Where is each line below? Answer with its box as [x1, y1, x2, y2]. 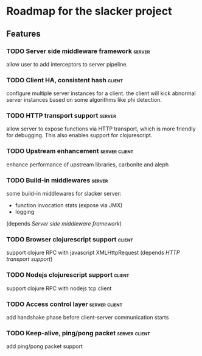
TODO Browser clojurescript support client [6, 235, 134, 243]
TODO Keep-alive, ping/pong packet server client [6, 329, 150, 337]
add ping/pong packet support [6, 343, 83, 350]
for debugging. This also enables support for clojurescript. [6, 132, 153, 139]
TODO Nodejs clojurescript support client [6, 271, 130, 279]
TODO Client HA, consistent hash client [6, 76, 124, 84]
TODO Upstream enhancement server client [6, 147, 134, 155]
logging [15, 208, 35, 216]
